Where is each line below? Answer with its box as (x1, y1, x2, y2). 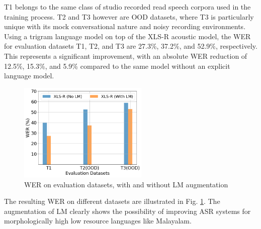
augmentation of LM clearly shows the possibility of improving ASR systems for (4, 205, 251, 216)
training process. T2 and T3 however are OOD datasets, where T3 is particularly (4, 11, 254, 22)
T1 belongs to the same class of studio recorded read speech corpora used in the (4, 2, 251, 12)
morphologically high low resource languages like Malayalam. (4, 215, 192, 226)
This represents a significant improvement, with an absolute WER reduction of (4, 50, 247, 61)
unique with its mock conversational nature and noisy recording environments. (4, 21, 246, 32)
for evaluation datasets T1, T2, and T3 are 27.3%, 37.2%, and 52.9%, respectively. (4, 41, 257, 51)
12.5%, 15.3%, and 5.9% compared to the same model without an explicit (4, 60, 230, 71)
